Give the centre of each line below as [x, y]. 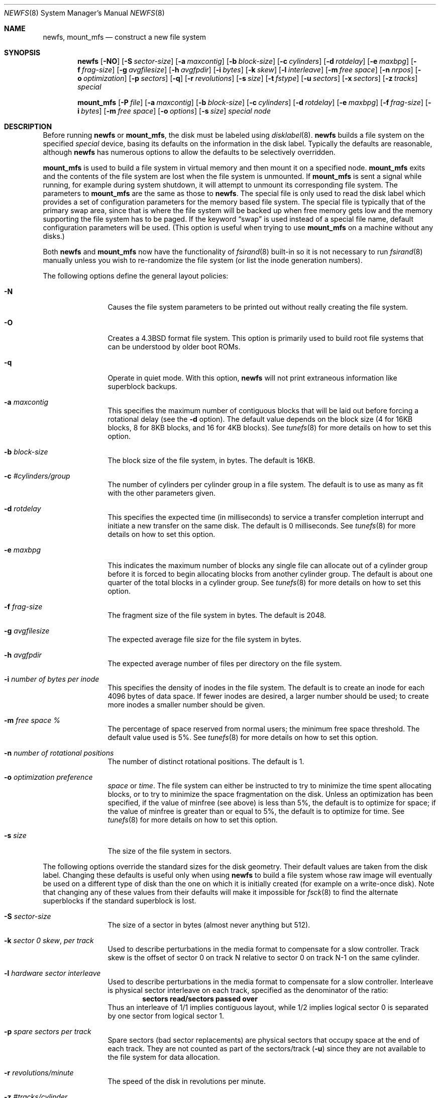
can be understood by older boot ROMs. [174, 347]
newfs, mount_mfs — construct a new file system [124, 37]
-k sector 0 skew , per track [49, 940]
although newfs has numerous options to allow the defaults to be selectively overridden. [189, 152]
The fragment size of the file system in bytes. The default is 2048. [217, 615]
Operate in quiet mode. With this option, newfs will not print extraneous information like [252, 378]
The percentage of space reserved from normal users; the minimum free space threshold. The [264, 729]
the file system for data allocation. [164, 1057]
